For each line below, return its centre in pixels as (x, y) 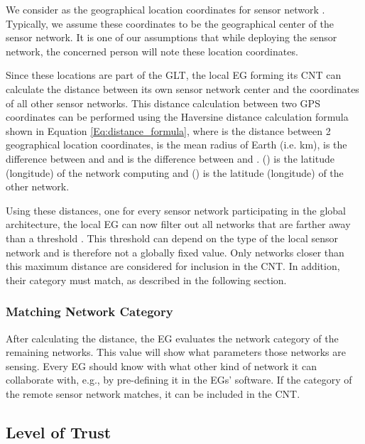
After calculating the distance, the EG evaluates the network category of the (172, 338)
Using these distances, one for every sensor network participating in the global (176, 210)
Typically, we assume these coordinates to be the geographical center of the (170, 23)
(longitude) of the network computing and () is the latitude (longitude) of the (175, 172)
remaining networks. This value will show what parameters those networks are (176, 352)
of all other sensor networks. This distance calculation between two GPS (163, 103)
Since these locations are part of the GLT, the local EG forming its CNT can (174, 75)
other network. (38, 186)
